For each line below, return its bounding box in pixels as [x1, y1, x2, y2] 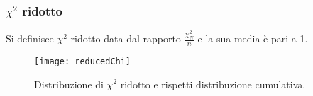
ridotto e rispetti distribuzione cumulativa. [120, 76, 306, 91]
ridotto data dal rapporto [70, 31, 181, 46]
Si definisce [6, 31, 54, 46]
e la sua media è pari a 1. [197, 31, 308, 46]
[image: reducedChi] [34, 56, 131, 66]
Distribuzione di [34, 76, 104, 91]
